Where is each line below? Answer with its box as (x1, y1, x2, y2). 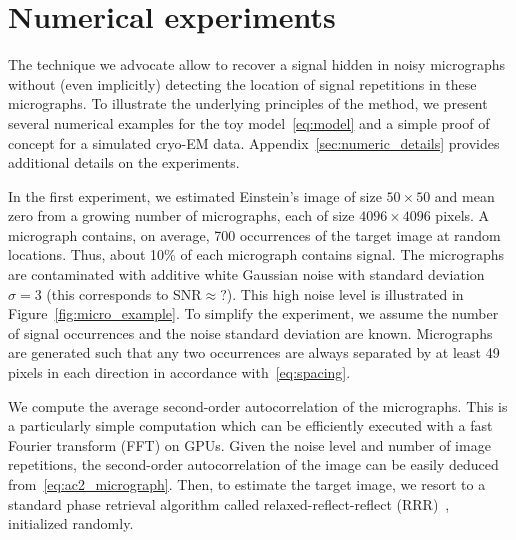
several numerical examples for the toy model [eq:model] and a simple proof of (8, 112, 490, 133)
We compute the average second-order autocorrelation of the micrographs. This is (8, 395, 508, 416)
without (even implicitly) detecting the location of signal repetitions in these (8, 73, 477, 94)
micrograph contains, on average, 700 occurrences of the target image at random (8, 224, 501, 245)
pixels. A (435, 205, 490, 226)
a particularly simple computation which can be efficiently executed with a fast (8, 415, 493, 436)
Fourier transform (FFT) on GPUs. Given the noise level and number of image (8, 434, 491, 455)
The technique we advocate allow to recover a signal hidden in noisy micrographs (8, 54, 505, 75)
